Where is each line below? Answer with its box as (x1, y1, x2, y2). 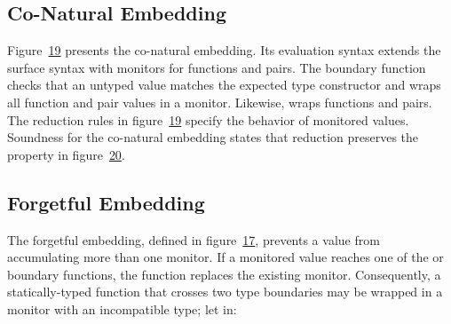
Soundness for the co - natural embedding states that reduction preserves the (7, 128, 419, 146)
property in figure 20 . (7, 145, 125, 163)
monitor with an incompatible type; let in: (7, 299, 237, 318)
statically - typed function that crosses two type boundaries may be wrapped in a (7, 282, 443, 301)
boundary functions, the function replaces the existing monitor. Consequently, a (7, 265, 441, 283)
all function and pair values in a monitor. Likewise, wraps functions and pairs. (7, 92, 432, 111)
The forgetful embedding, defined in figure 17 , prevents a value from (7, 230, 380, 249)
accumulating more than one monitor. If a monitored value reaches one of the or (7, 248, 444, 266)
